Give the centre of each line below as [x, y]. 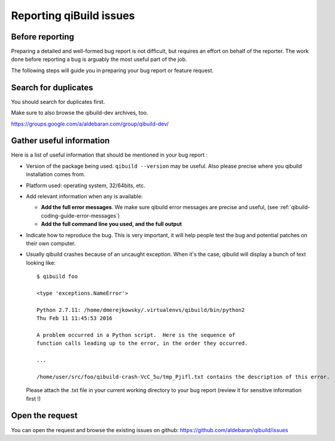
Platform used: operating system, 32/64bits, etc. [86, 185]
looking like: [41, 262]
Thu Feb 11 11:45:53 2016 [75, 318]
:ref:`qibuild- [295, 207]
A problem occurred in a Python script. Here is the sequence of [136, 335]
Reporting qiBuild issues [73, 16]
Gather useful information [60, 141]
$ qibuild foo [57, 277]
